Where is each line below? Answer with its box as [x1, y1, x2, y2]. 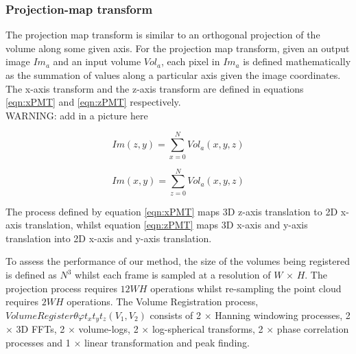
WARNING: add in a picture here [5, 108, 148, 122]
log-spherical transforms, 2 [152, 322, 263, 336]
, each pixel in [161, 54, 220, 69]
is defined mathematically [243, 54, 351, 69]
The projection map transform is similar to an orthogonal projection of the [5, 27, 320, 42]
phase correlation [276, 322, 349, 336]
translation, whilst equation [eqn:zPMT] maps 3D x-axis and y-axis [25, 217, 308, 232]
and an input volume [53, 54, 141, 69]
